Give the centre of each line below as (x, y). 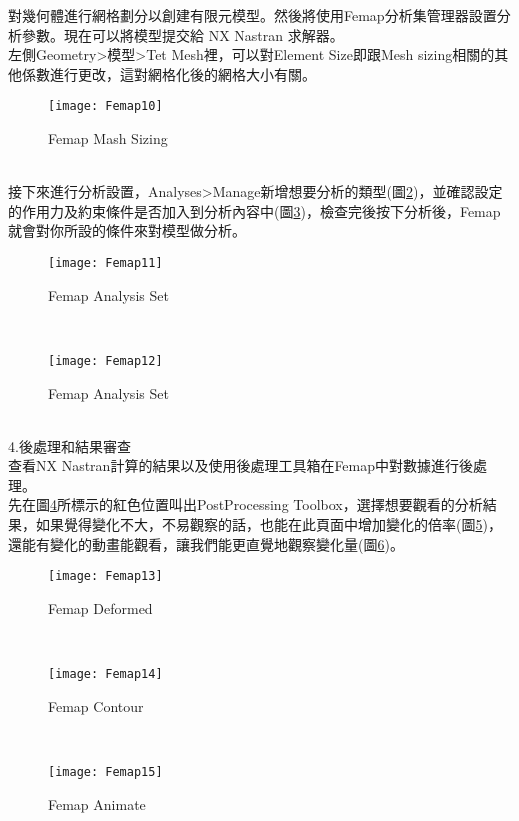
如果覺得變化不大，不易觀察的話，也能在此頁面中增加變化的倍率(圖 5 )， (268, 524)
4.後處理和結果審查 (69, 445)
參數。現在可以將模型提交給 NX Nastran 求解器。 (182, 34)
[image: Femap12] (105, 360)
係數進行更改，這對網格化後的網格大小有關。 (168, 73)
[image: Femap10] (105, 106)
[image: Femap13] (105, 576)
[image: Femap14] (105, 674)
